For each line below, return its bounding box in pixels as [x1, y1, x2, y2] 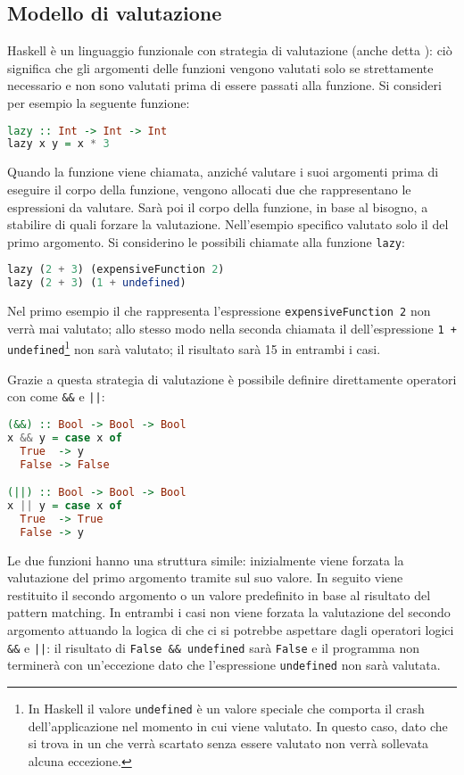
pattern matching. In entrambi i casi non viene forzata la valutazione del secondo [7, 603, 451, 622]
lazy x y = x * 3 [7, 137, 110, 151]
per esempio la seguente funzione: [7, 93, 190, 111]
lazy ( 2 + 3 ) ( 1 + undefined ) [7, 276, 186, 290]
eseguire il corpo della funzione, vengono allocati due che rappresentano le [7, 179, 411, 198]
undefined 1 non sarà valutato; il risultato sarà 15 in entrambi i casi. [7, 337, 381, 359]
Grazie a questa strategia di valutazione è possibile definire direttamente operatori [7, 369, 457, 388]
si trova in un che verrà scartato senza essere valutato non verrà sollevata [28, 734, 429, 753]
